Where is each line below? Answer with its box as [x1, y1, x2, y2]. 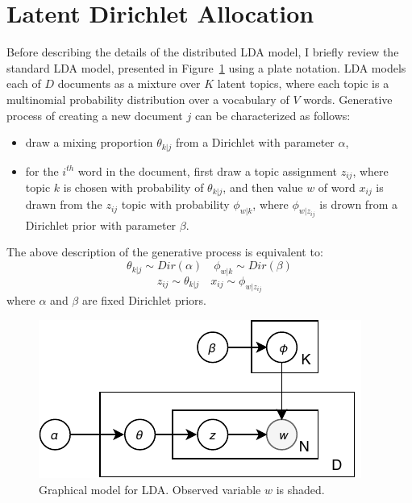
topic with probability [121, 196, 230, 213]
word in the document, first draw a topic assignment [77, 162, 338, 179]
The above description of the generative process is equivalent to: [6, 243, 323, 260]
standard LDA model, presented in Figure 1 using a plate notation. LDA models [6, 59, 406, 76]
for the [25, 162, 59, 179]
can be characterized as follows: [194, 106, 351, 123]
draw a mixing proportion [25, 134, 153, 151]
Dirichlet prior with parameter [25, 216, 177, 233]
